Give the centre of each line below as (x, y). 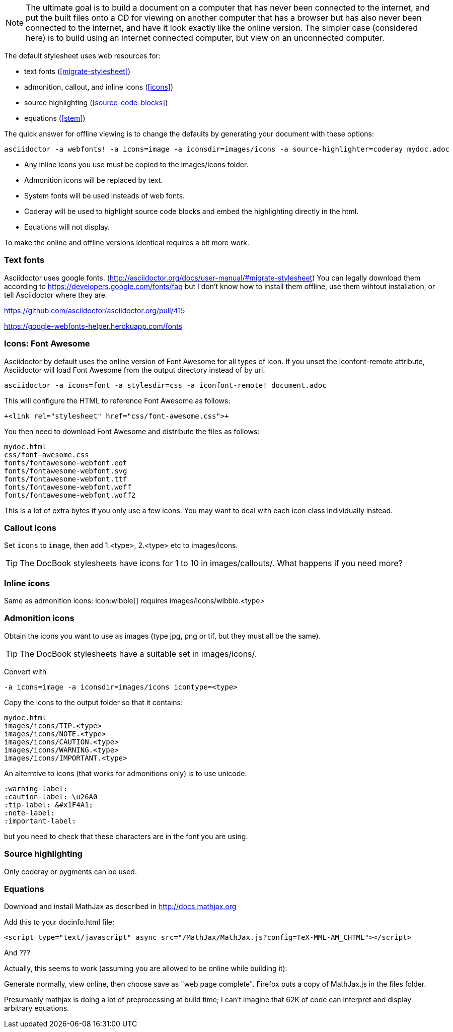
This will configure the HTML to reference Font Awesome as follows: (117, 400)
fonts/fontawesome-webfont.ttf (66, 479)
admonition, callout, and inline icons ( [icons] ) (99, 87)
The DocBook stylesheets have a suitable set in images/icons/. (138, 653)
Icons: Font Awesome (47, 344)
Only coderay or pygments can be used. (70, 871)
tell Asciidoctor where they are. (56, 295)
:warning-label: (36, 788)
